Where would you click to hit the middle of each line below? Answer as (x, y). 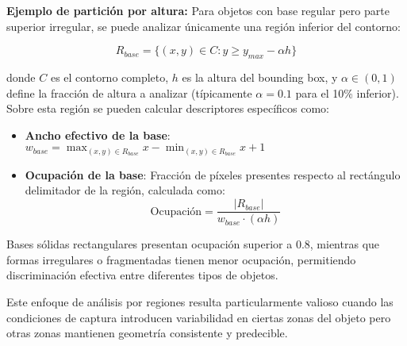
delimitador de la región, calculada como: (125, 190)
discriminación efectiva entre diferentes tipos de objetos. (142, 275)
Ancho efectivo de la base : (98, 135)
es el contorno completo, (109, 77)
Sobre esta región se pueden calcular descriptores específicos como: (168, 108)
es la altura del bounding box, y (260, 77)
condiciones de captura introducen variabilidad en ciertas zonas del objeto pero (199, 317)
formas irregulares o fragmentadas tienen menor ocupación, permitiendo (181, 259)
